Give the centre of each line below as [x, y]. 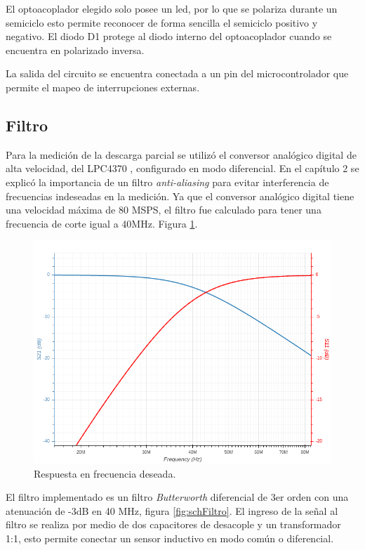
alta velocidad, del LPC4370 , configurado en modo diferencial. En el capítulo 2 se [182, 168]
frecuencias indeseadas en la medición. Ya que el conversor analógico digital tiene [180, 196]
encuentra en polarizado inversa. [75, 50]
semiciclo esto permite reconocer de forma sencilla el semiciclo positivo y [162, 22]
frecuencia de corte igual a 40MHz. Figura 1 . [102, 223]
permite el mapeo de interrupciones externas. [103, 87]
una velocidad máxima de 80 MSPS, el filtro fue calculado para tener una [164, 210]
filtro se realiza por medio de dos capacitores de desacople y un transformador [173, 524]
